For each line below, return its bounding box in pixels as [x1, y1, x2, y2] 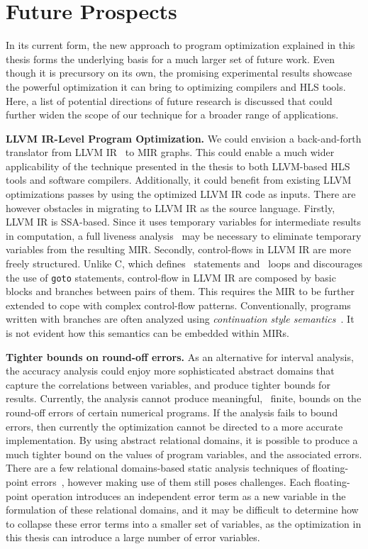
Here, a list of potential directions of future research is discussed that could [6, 93, 333, 108]
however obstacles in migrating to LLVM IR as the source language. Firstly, [6, 200, 335, 215]
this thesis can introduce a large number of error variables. [6, 530, 260, 545]
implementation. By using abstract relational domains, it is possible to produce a [6, 433, 358, 448]
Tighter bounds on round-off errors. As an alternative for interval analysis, [6, 349, 354, 364]
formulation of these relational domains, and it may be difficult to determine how [6, 502, 359, 517]
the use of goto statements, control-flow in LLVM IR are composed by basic [6, 270, 336, 284]
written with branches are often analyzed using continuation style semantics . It [6, 311, 355, 326]
